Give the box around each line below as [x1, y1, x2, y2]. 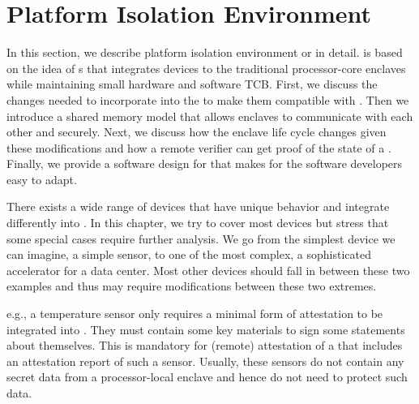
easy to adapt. [6, 170, 77, 187]
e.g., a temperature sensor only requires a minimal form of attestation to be [6, 305, 383, 322]
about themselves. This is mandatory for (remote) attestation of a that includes [6, 337, 403, 354]
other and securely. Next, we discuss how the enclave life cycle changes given [6, 123, 387, 140]
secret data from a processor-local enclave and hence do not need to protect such [6, 368, 408, 385]
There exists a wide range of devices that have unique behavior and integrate [6, 198, 390, 215]
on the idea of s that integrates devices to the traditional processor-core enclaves [6, 59, 406, 76]
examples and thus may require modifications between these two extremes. [6, 277, 377, 294]
